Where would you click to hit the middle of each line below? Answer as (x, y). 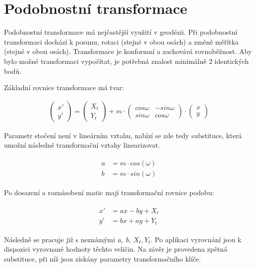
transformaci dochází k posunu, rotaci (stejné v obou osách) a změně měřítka (121, 41)
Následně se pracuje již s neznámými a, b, (67, 239)
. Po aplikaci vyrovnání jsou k (196, 239)
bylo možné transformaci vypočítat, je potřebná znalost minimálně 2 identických (127, 61)
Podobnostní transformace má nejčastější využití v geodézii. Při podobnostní (121, 32)
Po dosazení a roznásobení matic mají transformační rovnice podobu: (109, 192)
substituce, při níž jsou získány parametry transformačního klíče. (102, 258)
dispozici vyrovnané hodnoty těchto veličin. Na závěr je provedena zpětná (116, 249)
